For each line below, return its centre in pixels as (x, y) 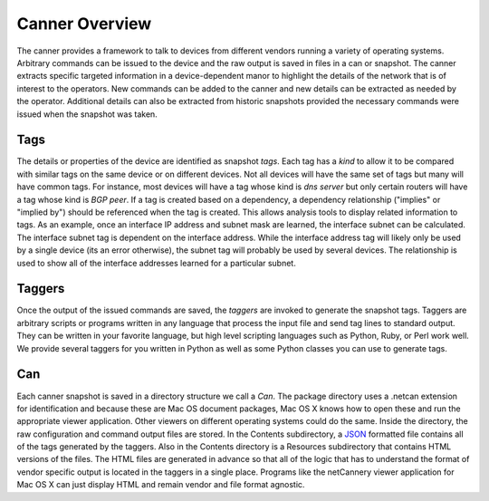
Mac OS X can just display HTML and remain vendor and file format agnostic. (161, 485)
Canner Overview (84, 24)
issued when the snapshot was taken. (87, 114)
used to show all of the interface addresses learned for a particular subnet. (156, 263)
